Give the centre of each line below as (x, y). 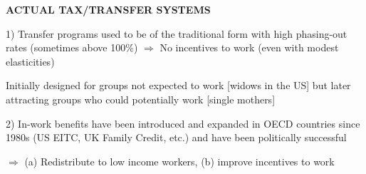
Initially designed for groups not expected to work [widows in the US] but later (178, 85)
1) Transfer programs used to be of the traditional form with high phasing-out (177, 33)
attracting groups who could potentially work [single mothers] (141, 99)
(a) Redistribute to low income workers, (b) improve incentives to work (179, 161)
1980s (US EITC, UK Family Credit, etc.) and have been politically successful (176, 137)
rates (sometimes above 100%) (72, 47)
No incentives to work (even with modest (249, 47)
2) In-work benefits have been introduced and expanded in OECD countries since (183, 123)
